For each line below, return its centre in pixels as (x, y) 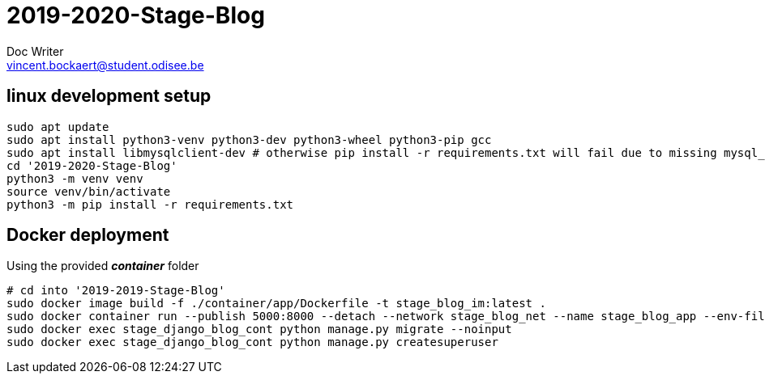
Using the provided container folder (103, 266)
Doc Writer (35, 51)
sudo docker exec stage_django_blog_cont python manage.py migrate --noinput (259, 329)
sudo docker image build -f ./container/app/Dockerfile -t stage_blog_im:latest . (276, 304)
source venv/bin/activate (89, 191)
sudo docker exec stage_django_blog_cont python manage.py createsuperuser (252, 342)
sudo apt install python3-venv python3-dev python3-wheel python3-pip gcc (249, 139)
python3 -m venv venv (75, 178)
